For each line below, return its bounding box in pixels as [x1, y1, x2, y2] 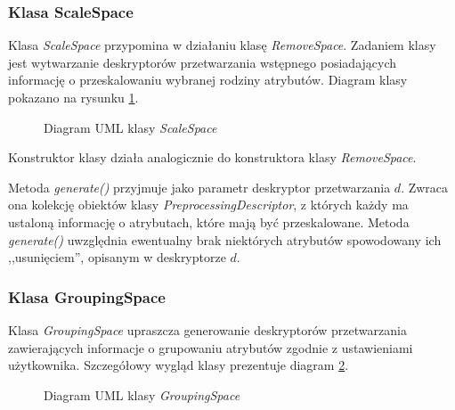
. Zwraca [401, 177, 449, 196]
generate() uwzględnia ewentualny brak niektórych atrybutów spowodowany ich [8, 230, 442, 249]
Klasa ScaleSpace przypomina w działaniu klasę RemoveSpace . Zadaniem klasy [8, 36, 436, 54]
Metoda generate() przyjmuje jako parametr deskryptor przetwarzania [8, 177, 391, 196]
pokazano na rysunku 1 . [8, 88, 139, 106]
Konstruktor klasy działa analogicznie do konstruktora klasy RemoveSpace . [8, 148, 417, 167]
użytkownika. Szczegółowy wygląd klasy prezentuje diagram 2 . [8, 356, 349, 374]
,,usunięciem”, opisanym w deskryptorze [8, 248, 226, 266]
